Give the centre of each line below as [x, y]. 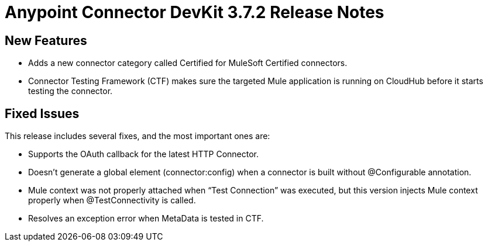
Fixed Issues [42, 113]
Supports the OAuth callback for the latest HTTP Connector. [143, 154]
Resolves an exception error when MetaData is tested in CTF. [146, 219]
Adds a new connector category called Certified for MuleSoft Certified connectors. [188, 63]
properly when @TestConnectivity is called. [112, 200]
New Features [46, 40]
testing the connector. [71, 91]
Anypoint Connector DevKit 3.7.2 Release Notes [195, 12]
